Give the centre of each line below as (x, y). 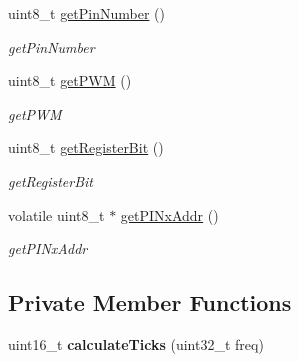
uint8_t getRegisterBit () (86, 147)
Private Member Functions (150, 302)
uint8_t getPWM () (70, 80)
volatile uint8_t (56, 214)
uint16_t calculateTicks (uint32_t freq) (136, 343)
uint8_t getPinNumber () (86, 13)
